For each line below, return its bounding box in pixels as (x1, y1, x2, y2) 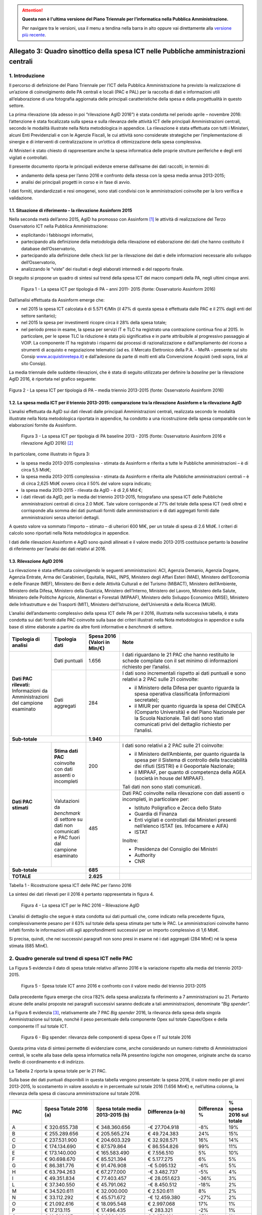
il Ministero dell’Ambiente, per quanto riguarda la (134, 751, 245, 758)
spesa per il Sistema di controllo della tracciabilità (134, 757, 247, 764)
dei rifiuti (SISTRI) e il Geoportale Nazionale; (134, 763, 235, 770)
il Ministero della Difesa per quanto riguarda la (134, 684, 240, 691)
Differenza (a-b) (147, 1109, 185, 1115)
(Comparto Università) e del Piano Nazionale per (134, 709, 245, 715)
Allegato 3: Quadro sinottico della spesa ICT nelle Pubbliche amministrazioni (9, 47, 246, 55)
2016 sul (229, 1111, 249, 1118)
